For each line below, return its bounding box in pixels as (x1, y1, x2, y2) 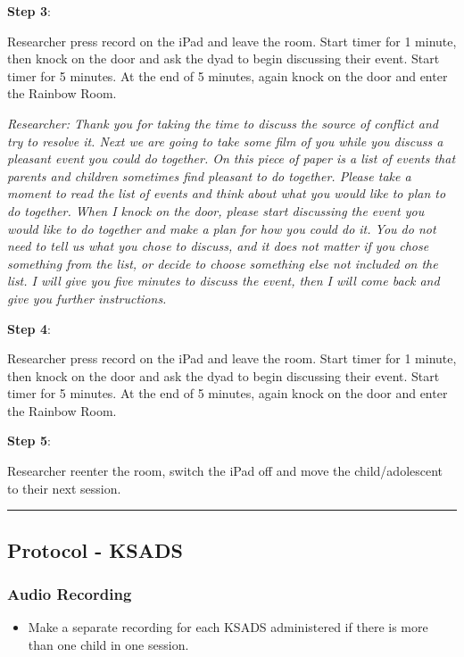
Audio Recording (7, 582, 132, 604)
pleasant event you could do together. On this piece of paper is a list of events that (7, 149, 456, 168)
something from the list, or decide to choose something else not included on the (7, 254, 438, 272)
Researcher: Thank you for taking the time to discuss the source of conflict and (7, 113, 438, 132)
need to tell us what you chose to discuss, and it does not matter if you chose (7, 237, 429, 255)
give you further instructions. (7, 288, 167, 307)
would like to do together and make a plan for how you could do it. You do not (7, 219, 436, 237)
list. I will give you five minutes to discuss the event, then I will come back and (7, 271, 440, 290)
